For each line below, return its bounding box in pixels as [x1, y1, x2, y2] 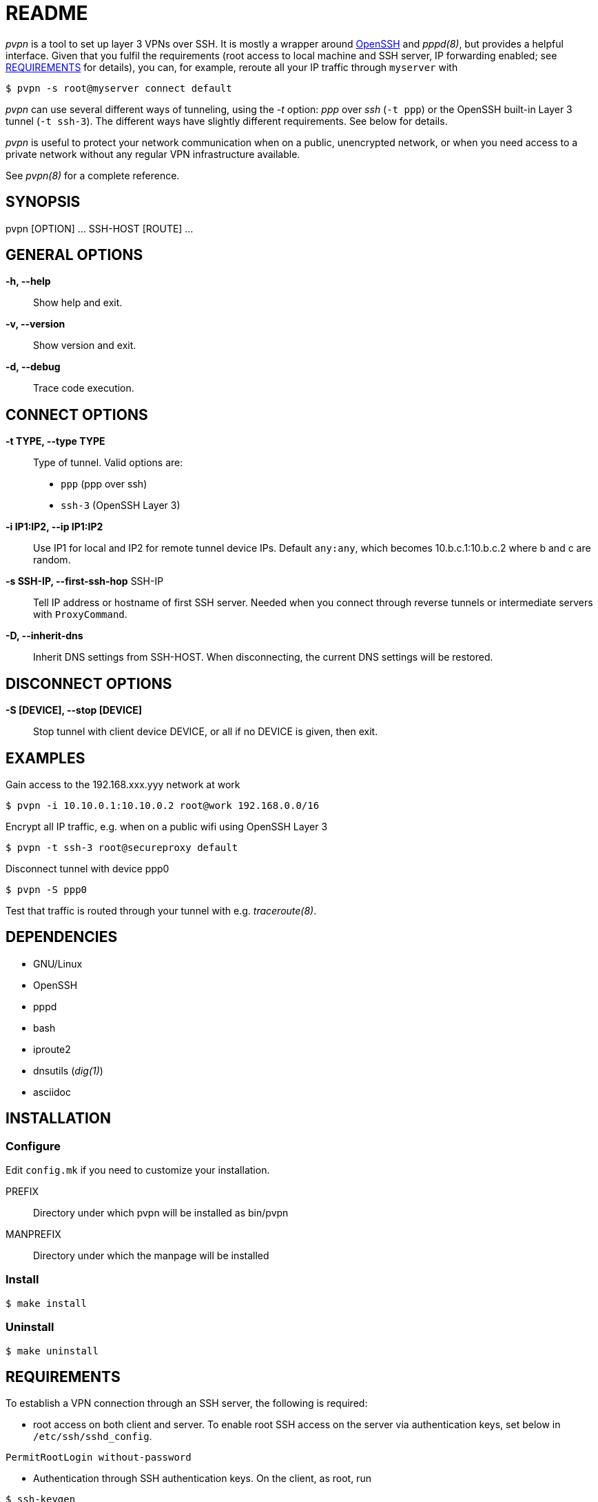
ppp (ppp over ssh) [61, 478, 147, 490]
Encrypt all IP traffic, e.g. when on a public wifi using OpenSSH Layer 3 [6, 820, 328, 832]
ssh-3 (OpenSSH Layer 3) [61, 499, 181, 512]
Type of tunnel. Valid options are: [33, 457, 183, 469]
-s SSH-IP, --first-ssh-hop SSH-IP [6, 575, 164, 588]
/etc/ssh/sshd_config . [33, 1430, 152, 1443]
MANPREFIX [6, 1228, 61, 1241]
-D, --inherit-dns [6, 630, 83, 642]
